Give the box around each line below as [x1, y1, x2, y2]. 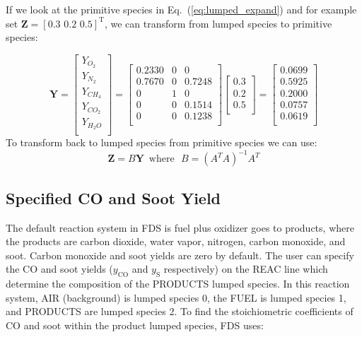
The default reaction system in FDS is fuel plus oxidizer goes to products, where [6, 220, 354, 235]
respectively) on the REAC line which [163, 261, 328, 276]
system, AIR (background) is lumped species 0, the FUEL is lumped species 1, [6, 290, 346, 305]
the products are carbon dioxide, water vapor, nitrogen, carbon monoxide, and [6, 234, 346, 249]
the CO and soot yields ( [6, 261, 113, 276]
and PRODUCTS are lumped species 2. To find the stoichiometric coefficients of [6, 304, 354, 319]
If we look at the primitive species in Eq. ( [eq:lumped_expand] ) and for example [6, 2, 357, 16]
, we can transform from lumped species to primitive [104, 16, 332, 30]
